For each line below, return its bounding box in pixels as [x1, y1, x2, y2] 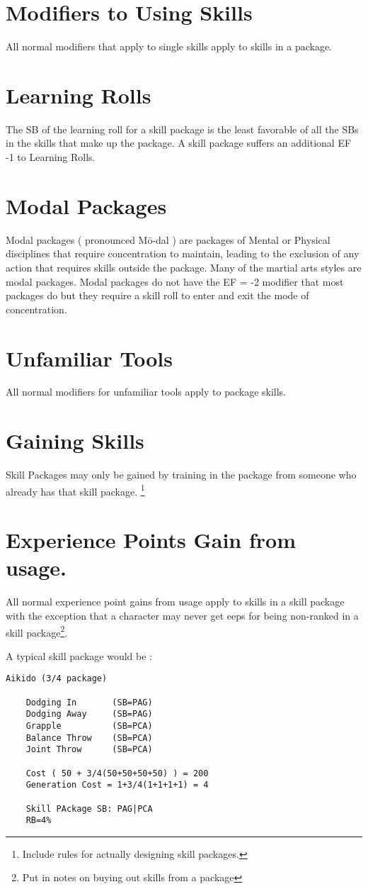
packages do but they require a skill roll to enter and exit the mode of [6, 288, 309, 303]
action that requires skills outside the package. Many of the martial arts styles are [6, 259, 362, 274]
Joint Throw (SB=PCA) [25, 744, 153, 755]
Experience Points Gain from [6, 525, 296, 554]
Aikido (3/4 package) [6, 673, 108, 684]
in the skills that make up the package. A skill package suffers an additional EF [6, 135, 352, 150]
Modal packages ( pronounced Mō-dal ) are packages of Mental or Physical [6, 232, 330, 247]
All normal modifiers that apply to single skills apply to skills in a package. [6, 39, 333, 54]
